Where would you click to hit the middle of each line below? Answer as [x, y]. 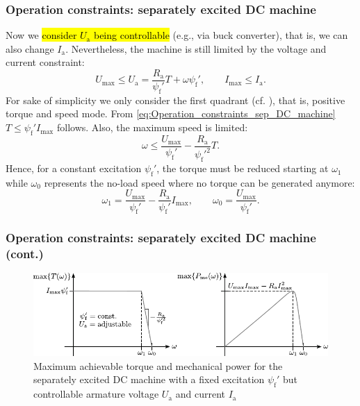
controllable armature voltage [96, 394]
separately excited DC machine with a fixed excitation [149, 379]
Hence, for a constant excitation [74, 168]
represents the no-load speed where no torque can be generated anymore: [199, 182]
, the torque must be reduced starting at [243, 168]
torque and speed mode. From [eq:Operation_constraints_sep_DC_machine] [171, 113]
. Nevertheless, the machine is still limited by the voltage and [196, 48]
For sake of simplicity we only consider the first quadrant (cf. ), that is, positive [175, 100]
